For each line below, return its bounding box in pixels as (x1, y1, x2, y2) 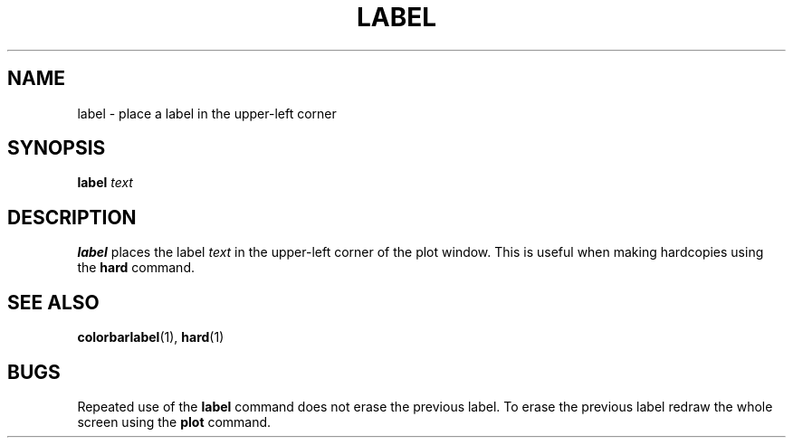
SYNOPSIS (7, 137, 106, 160)
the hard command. (77, 260, 195, 276)
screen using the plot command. (77, 413, 272, 430)
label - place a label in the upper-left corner (77, 105, 337, 121)
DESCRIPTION (7, 205, 137, 229)
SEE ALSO (7, 290, 100, 314)
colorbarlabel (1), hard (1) (77, 329, 225, 346)
